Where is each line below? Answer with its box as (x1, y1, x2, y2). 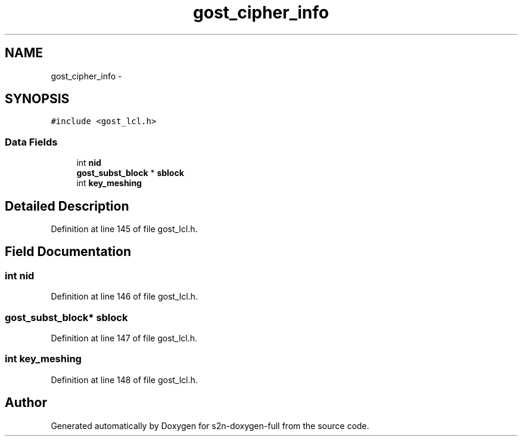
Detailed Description (5, 198, 129, 214)
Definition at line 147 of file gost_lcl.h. (51, 333, 198, 343)
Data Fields (5, 135, 58, 148)
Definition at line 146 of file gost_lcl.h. (51, 291, 198, 302)
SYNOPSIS (5, 91, 70, 107)
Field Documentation (5, 244, 131, 260)
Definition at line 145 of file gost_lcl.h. (51, 224, 198, 235)
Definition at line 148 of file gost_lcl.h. (51, 374, 198, 385)
